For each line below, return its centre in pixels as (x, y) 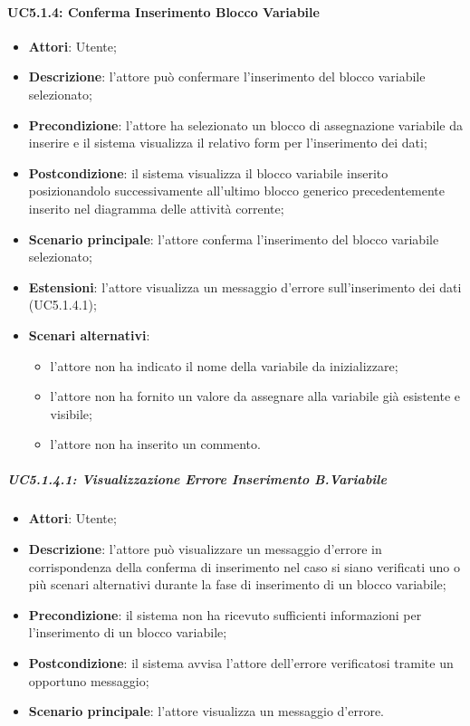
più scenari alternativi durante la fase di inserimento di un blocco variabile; (237, 584)
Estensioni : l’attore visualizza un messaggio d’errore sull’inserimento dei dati (245, 287)
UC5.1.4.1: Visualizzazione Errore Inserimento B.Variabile (197, 479)
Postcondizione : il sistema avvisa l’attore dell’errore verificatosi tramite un (241, 663)
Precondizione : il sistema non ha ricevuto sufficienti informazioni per (225, 614)
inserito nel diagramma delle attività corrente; (156, 208)
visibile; (71, 413)
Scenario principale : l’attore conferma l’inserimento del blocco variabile (234, 239)
